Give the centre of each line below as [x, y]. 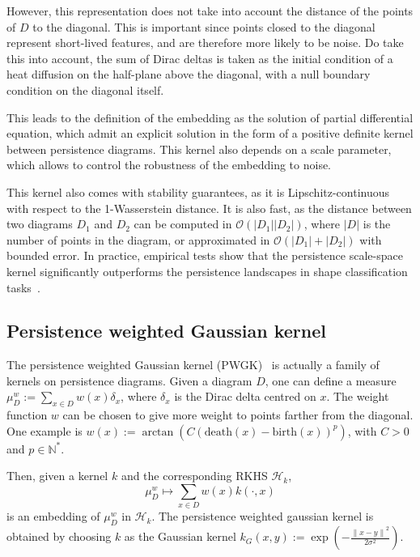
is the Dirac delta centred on [245, 396]
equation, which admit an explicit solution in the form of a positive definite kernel [210, 133]
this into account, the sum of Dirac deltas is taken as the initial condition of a [200, 58]
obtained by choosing [59, 536]
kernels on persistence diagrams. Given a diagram [129, 380]
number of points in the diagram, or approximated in [138, 239]
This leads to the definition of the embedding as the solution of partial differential [210, 117]
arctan [158, 432]
